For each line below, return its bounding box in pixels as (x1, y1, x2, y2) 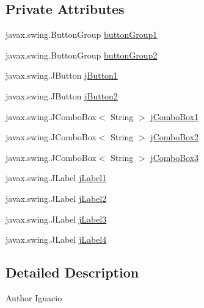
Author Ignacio (5, 291, 62, 304)
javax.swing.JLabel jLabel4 (5, 233, 107, 246)
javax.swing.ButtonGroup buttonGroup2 (5, 48, 158, 61)
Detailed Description (5, 263, 139, 282)
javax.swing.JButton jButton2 (5, 89, 118, 102)
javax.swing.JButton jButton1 (5, 69, 118, 82)
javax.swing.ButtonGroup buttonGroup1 (5, 28, 158, 41)
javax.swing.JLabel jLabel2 (5, 192, 107, 204)
